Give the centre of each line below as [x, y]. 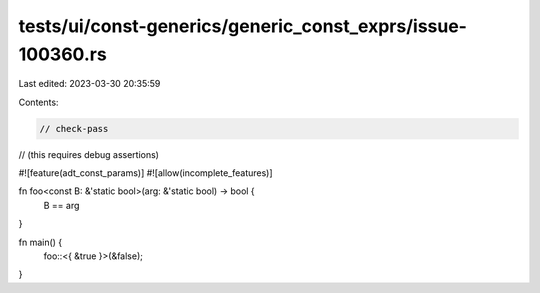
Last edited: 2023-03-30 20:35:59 [89, 84]
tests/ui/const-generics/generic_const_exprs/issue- [242, 26]
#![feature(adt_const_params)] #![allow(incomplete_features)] [146, 173]
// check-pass [74, 128]
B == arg [61, 205]
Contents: [38, 102]
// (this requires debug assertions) [89, 154]
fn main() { [40, 242]
